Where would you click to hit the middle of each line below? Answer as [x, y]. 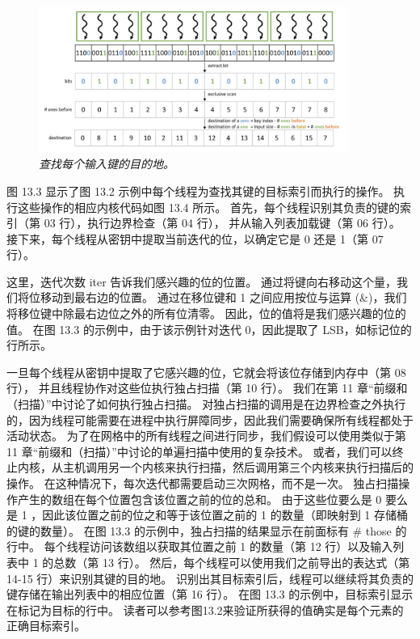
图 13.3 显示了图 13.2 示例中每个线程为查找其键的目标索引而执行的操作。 [198, 190]
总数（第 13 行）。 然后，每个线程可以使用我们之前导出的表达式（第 [232, 562]
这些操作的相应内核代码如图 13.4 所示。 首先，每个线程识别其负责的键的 [208, 207]
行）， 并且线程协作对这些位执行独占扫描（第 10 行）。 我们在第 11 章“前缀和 [207, 388]
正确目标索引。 [46, 626]
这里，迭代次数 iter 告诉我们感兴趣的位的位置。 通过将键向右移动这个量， [202, 281]
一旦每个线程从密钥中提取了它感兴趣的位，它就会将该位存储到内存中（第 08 [206, 372]
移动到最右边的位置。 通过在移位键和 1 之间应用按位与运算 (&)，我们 [223, 297]
